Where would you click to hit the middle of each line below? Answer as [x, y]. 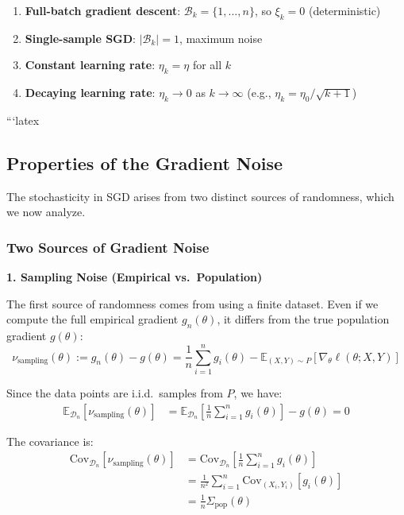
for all [207, 65]
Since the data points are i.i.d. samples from [115, 392]
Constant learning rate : [90, 65]
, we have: [258, 392]
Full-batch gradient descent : [103, 10]
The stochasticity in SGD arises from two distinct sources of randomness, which [200, 196]
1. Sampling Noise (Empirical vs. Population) [135, 277]
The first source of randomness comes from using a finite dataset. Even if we [192, 303]
